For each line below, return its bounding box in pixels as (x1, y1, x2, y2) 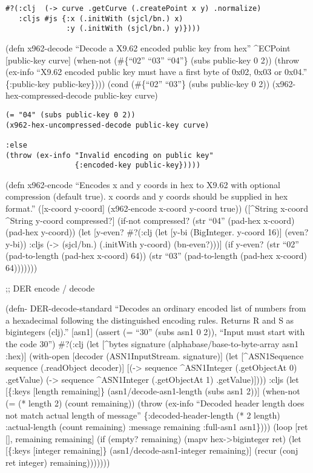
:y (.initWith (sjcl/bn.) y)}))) (66, 24, 201, 33)
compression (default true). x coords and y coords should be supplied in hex (5, 190, 288, 203)
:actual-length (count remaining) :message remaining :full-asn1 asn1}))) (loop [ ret (5, 420, 308, 433)
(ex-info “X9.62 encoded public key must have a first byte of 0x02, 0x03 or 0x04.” (5, 65, 307, 78)
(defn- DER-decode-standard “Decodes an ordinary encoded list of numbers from (5, 302, 306, 315)
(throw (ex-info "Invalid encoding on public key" (5, 151, 214, 160)
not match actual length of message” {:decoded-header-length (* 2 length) (5, 408, 280, 421)
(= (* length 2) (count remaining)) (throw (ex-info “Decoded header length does (5, 396, 305, 409)
